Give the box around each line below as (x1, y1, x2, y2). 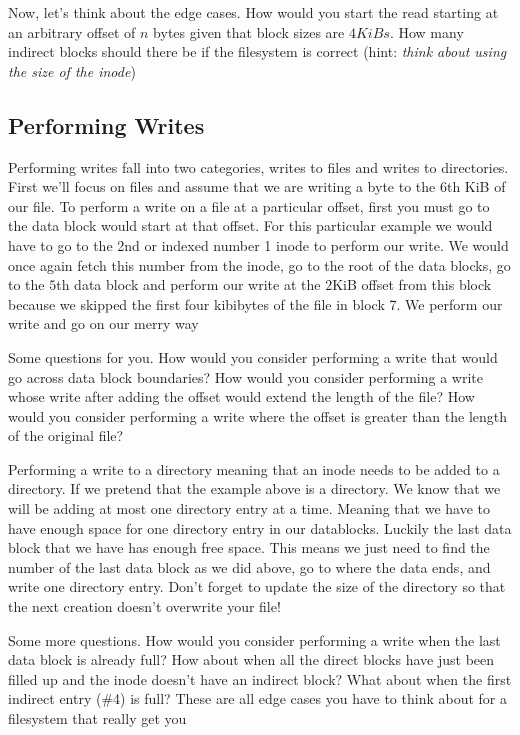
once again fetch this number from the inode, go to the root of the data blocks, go (8, 254, 511, 275)
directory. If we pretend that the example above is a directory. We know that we (8, 478, 501, 499)
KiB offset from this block (332, 274, 492, 295)
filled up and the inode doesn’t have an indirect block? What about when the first (8, 668, 512, 689)
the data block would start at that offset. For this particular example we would (8, 215, 493, 236)
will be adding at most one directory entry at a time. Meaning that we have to (8, 498, 491, 519)
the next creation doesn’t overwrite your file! (8, 596, 281, 617)
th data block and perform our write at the (56, 274, 321, 295)
